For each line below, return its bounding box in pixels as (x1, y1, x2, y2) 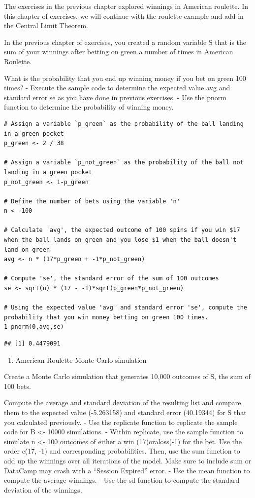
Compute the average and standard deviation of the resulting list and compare (4, 397, 241, 408)
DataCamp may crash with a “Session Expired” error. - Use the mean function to (4, 465, 250, 475)
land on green (4, 246, 50, 253)
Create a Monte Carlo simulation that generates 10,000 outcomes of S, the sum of (4, 371, 251, 382)
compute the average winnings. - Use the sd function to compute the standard (4, 475, 240, 485)
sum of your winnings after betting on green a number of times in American (4, 46, 233, 57)
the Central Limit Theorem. (4, 20, 88, 31)
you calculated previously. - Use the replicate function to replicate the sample (4, 417, 238, 427)
